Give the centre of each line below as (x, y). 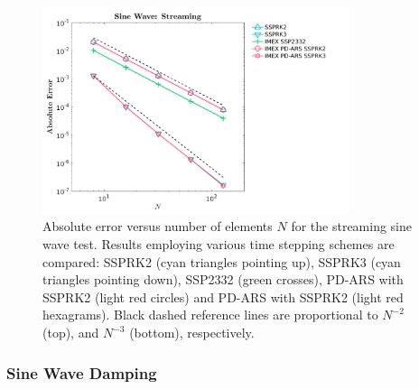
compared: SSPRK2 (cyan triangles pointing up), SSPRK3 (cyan (222, 261)
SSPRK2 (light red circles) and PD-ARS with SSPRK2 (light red (223, 296)
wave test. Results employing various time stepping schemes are (219, 244)
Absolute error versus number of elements (158, 226)
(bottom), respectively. (192, 333)
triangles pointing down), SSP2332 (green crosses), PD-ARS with (223, 279)
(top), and (71, 333)
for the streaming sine (352, 226)
